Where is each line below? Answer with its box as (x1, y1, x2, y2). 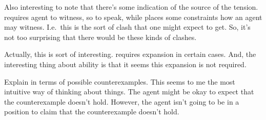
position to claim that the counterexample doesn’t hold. (4, 106, 179, 117)
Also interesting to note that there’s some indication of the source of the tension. (4, 2, 258, 12)
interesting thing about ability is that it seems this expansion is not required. (4, 58, 247, 69)
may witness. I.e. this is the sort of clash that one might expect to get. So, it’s (4, 22, 251, 32)
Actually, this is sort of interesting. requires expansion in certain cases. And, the (4, 49, 256, 59)
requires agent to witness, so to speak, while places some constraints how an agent (4, 11, 262, 22)
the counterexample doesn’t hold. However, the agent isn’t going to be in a (4, 96, 239, 107)
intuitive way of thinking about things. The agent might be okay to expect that (4, 86, 254, 97)
